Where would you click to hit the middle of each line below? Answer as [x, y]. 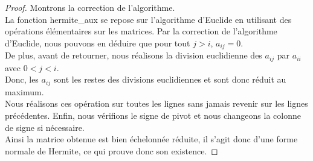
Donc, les [22, 79]
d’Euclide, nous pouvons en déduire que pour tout [98, 43]
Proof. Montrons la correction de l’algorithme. [90, 7]
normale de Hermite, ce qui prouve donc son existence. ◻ [111, 150]
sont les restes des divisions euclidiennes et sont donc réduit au [170, 79]
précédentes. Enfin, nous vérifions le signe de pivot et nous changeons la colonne [153, 115]
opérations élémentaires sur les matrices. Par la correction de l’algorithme [141, 31]
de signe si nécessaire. [45, 127]
